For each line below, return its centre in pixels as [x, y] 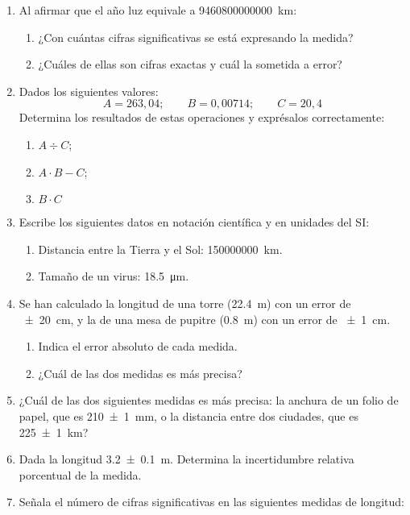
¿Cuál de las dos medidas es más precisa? [140, 373]
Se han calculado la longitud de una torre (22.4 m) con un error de [185, 303]
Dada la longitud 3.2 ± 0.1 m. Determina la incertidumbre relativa [186, 459]
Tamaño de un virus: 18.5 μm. [114, 276]
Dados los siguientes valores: [89, 91]
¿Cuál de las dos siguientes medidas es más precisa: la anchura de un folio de [209, 400]
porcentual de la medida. [80, 474]
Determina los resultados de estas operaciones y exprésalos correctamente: [202, 117]
